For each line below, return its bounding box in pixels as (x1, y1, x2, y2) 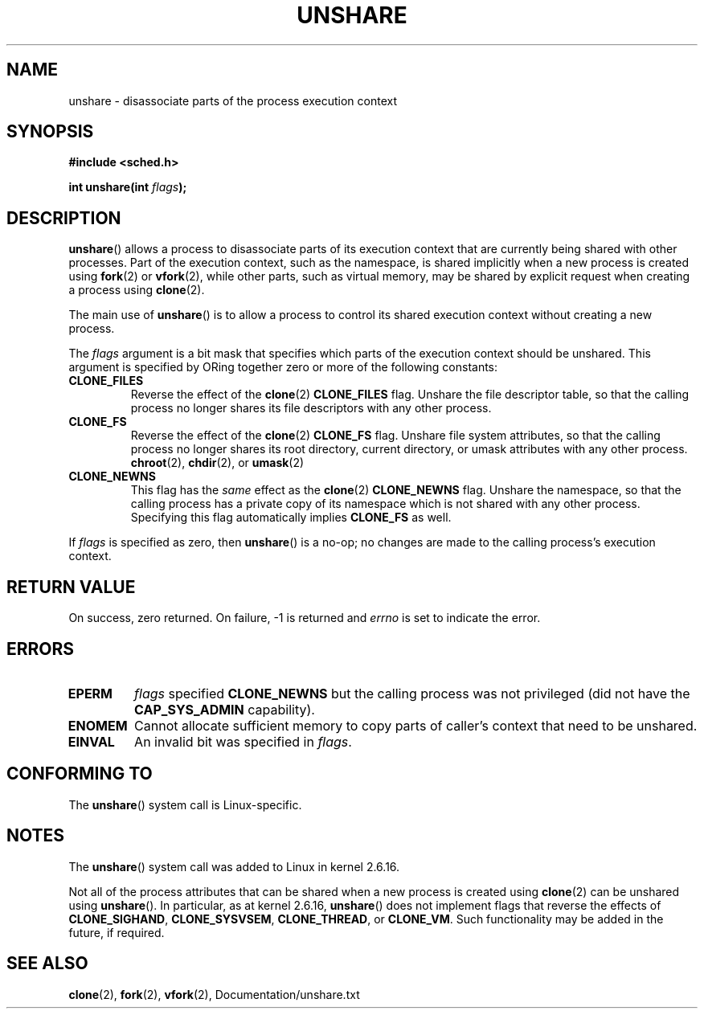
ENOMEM (68, 717, 128, 734)
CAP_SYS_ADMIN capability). (134, 701, 315, 718)
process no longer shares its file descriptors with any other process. (130, 401, 492, 415)
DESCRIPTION (6, 207, 121, 228)
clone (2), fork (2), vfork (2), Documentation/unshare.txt (68, 987, 360, 1001)
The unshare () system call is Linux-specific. (68, 797, 302, 812)
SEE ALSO (6, 953, 88, 974)
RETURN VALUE (6, 576, 136, 597)
